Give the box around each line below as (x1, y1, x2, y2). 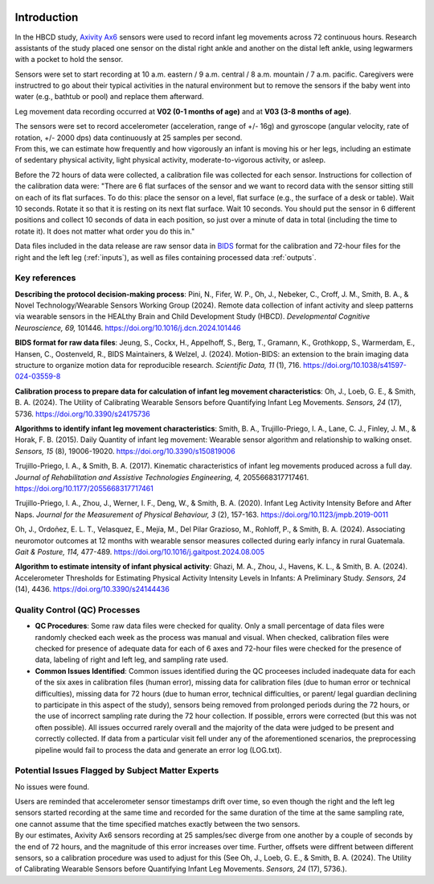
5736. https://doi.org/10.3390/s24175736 (14, 409, 150, 419)
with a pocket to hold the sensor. (14, 55, 124, 64)
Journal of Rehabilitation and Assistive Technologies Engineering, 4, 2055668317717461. (14, 472, 309, 482)
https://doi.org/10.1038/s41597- (302, 361, 407, 370)
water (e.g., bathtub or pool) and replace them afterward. (14, 92, 204, 101)
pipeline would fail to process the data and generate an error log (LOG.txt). (35, 745, 282, 754)
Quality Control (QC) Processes (14, 604, 141, 615)
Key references (14, 272, 76, 283)
